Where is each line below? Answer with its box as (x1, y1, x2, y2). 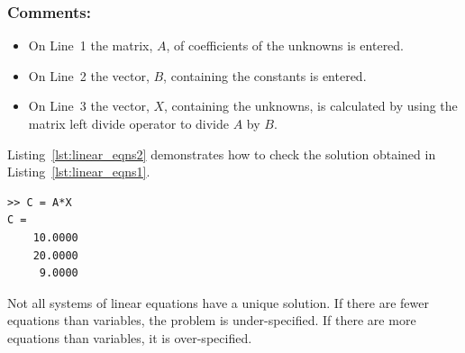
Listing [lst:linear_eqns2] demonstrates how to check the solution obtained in (7, 144, 436, 163)
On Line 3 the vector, (28, 96, 150, 115)
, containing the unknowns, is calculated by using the (164, 96, 458, 115)
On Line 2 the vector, (28, 66, 150, 85)
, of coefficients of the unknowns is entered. (166, 36, 405, 55)
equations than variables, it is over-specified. (7, 328, 252, 347)
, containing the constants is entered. (163, 66, 367, 85)
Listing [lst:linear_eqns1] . (7, 162, 150, 181)
